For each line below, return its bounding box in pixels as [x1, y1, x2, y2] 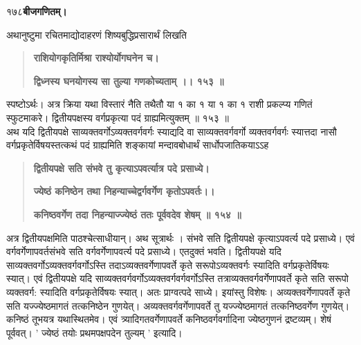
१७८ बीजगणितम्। [6, 4, 67, 18]
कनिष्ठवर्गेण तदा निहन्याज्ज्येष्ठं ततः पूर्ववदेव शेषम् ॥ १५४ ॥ [33, 207, 241, 221]
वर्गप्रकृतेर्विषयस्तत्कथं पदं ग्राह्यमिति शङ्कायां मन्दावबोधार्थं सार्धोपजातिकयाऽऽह [6, 138, 269, 152]
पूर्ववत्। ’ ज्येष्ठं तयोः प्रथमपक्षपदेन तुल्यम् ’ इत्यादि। [6, 325, 183, 339]
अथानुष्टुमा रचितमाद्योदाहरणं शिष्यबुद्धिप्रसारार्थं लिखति [6, 27, 187, 41]
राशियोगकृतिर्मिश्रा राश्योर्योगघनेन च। [33, 50, 159, 65]
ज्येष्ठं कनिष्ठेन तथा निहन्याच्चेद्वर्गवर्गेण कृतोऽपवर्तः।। [33, 184, 215, 198]
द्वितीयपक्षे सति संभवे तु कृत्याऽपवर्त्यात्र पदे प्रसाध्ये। [33, 160, 210, 175]
